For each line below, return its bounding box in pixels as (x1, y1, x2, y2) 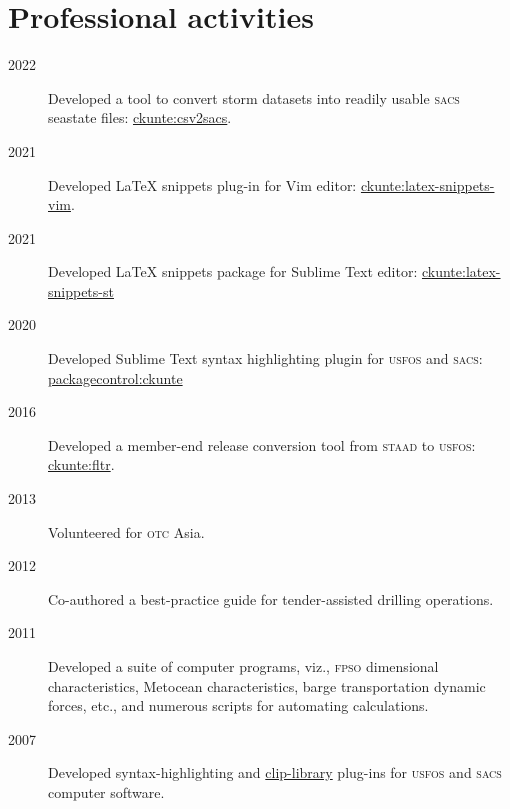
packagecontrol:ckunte (48, 367, 183, 388)
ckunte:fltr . (48, 454, 115, 475)
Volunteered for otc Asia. (48, 521, 205, 542)
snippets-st (48, 280, 114, 301)
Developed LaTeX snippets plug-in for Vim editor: (48, 174, 357, 195)
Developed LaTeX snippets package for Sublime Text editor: (48, 261, 418, 282)
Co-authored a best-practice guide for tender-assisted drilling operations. (48, 588, 494, 609)
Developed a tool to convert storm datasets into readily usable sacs (48, 87, 460, 108)
